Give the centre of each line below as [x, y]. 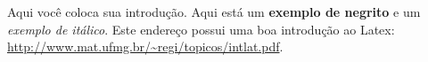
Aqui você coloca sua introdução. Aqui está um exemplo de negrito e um [214, 12]
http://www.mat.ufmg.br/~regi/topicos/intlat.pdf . [145, 46]
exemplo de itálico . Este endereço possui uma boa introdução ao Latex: [201, 29]
